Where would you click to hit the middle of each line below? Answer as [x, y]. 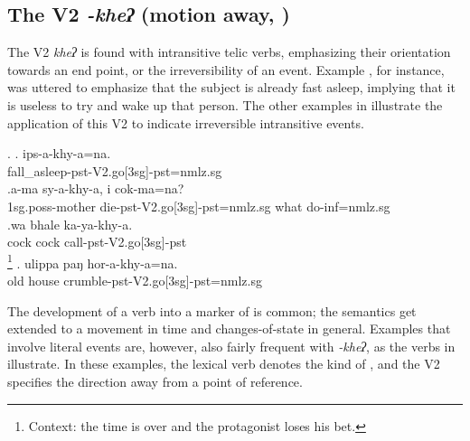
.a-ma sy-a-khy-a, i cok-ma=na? [96, 188]
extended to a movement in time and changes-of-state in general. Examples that [229, 328]
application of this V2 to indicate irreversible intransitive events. [186, 122]
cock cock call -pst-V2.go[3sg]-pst [97, 242]
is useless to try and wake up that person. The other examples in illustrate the [225, 104]
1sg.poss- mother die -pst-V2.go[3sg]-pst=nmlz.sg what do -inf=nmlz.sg [199, 206]
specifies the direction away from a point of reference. [155, 381]
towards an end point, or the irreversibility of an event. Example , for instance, [226, 69]
